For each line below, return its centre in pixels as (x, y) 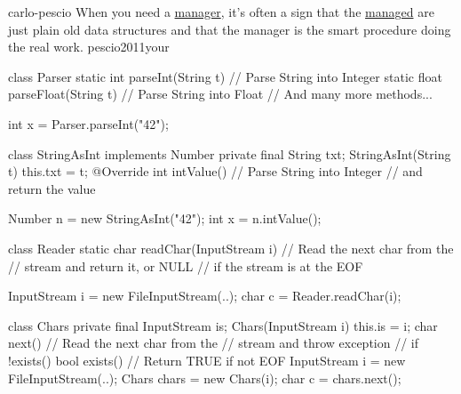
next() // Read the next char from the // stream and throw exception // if (214, 343)
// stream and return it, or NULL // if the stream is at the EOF (186, 265)
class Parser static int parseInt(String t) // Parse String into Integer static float (225, 76)
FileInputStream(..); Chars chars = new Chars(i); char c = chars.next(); (205, 378)
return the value (52, 188)
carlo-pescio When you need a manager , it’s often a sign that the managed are (221, 12)
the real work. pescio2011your (89, 47)
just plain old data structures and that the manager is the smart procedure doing (230, 29)
